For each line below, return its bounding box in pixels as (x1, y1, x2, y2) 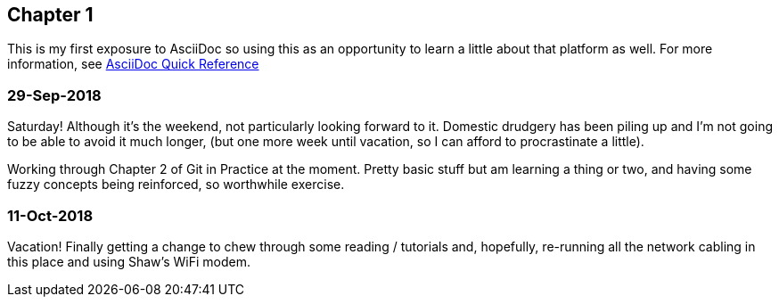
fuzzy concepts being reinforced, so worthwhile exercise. (7, 177, 345, 193)
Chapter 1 (7, 4, 94, 26)
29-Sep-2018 (7, 86, 102, 104)
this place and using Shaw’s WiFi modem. (7, 253, 250, 269)
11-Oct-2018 (7, 206, 94, 225)
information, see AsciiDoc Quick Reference (7, 56, 259, 72)
